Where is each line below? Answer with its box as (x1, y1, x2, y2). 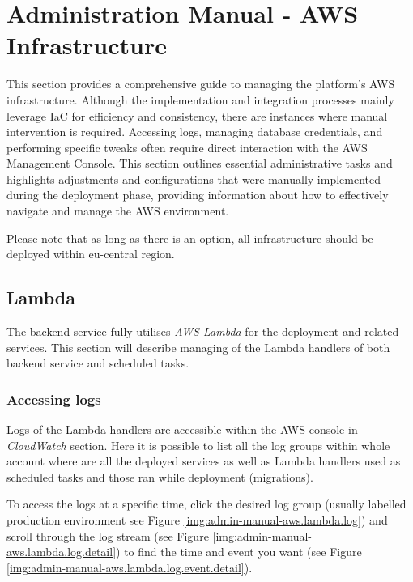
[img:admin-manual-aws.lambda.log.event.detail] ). (6, 559, 253, 576)
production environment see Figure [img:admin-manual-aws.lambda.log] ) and (6, 512, 388, 529)
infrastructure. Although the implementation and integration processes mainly (6, 91, 394, 108)
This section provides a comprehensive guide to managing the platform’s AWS (6, 75, 395, 92)
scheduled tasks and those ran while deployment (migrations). (6, 468, 313, 485)
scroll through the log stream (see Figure (6, 527, 209, 544)
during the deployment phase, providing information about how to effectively (6, 186, 389, 203)
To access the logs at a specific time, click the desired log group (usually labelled (6, 495, 407, 512)
